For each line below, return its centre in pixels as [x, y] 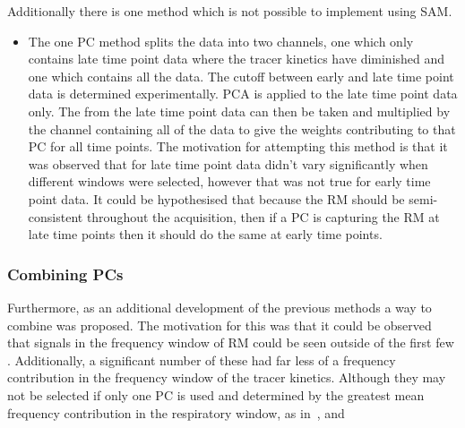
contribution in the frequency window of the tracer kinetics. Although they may [227, 377]
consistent [56, 216]
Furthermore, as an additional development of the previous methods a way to [220, 307]
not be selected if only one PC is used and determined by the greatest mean [216, 394]
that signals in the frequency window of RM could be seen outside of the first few [231, 342]
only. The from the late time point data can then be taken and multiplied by [239, 111]
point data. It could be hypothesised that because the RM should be [216, 198]
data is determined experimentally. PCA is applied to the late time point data [243, 94]
